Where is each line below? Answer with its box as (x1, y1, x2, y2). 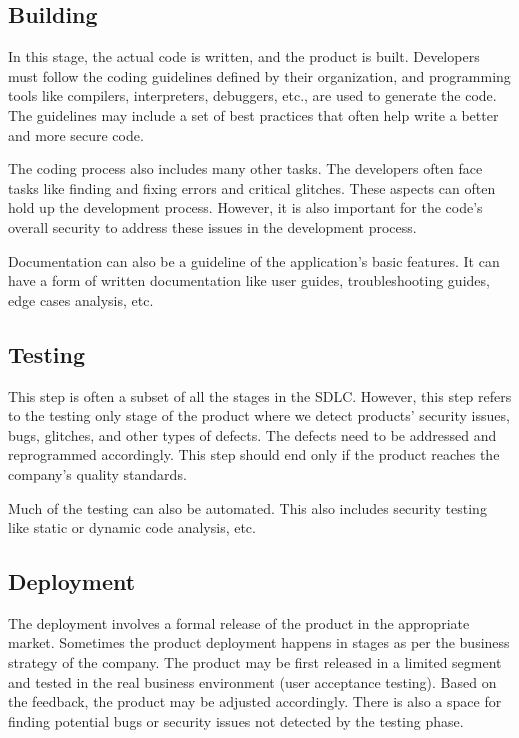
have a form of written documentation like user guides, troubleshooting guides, (8, 270, 490, 291)
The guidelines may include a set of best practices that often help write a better (8, 104, 499, 125)
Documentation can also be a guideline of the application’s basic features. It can (8, 250, 500, 271)
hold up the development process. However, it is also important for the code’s (8, 197, 483, 218)
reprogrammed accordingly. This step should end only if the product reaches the (8, 444, 500, 465)
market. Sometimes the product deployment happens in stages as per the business (8, 632, 510, 653)
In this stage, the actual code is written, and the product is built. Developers (8, 46, 480, 67)
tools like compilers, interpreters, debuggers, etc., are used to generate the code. (8, 85, 497, 106)
